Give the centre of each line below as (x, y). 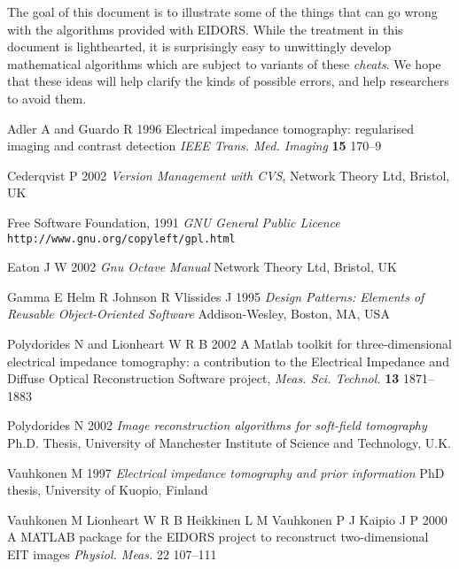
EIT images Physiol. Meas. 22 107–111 (112, 554)
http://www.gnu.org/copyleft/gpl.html (121, 238)
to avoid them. (47, 98)
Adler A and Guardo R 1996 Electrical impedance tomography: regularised (210, 128)
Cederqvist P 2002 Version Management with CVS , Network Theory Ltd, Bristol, (229, 175)
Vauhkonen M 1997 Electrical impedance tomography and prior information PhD (226, 472)
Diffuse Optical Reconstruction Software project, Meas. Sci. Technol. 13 (203, 378)
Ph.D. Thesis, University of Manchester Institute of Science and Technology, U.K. (229, 442)
